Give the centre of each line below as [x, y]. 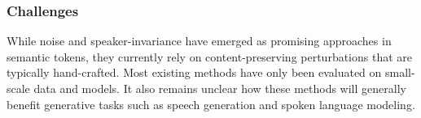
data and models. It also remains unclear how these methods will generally [220, 88]
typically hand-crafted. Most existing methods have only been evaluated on [194, 72]
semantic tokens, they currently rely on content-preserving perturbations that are [210, 56]
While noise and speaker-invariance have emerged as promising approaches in [199, 41]
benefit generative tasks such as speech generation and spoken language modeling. [211, 104]
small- [400, 72]
